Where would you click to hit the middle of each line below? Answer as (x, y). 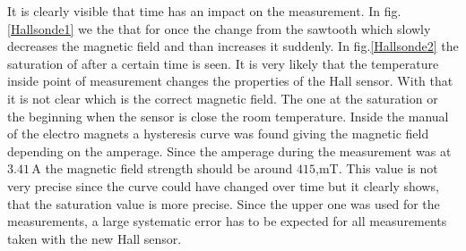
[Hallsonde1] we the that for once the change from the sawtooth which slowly (219, 28)
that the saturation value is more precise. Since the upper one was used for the (224, 203)
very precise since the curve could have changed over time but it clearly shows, (223, 185)
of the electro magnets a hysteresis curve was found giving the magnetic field (218, 134)
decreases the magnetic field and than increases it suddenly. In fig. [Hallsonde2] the (233, 46)
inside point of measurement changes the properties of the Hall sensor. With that (230, 81)
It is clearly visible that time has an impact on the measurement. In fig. (204, 11)
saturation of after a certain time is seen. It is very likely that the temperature (223, 63)
